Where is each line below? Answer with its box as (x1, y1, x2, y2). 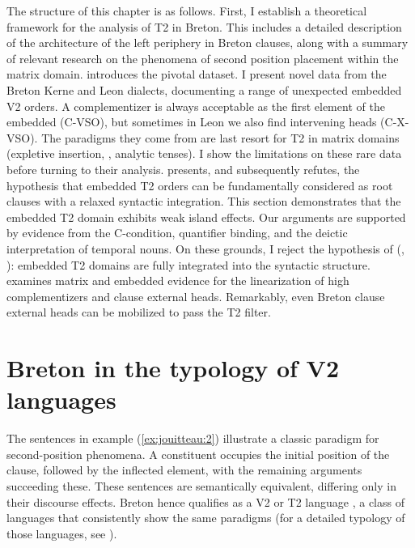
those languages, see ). (6, 525, 117, 542)
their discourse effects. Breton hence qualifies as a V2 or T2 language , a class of (6, 493, 404, 510)
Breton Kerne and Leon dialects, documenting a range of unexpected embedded (6, 81, 402, 98)
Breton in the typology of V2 (6, 351, 340, 384)
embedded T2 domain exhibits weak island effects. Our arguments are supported (6, 208, 406, 225)
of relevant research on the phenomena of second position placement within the (6, 49, 399, 66)
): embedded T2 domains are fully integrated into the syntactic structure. (6, 256, 371, 273)
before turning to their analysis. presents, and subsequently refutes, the (6, 160, 360, 177)
